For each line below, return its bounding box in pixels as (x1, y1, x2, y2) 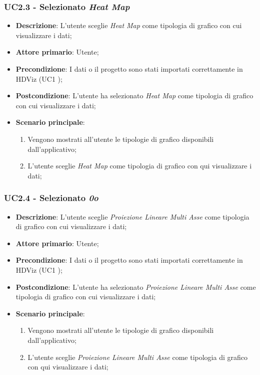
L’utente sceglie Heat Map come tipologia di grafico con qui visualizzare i (27, 160, 252, 171)
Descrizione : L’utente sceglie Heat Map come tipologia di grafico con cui (15, 20, 242, 31)
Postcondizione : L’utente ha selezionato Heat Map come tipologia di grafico (15, 90, 253, 101)
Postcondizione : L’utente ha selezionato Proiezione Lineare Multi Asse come (15, 281, 256, 292)
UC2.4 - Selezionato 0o (4, 192, 98, 204)
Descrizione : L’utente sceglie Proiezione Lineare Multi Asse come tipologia (15, 211, 249, 222)
